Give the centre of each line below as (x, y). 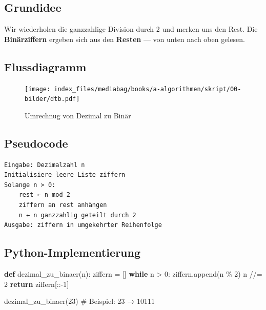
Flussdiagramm (45, 66)
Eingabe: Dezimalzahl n (45, 165)
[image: (38, 89)
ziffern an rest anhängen (63, 205)
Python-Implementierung (73, 252)
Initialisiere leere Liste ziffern (65, 175)
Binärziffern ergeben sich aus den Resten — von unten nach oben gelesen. (125, 39)
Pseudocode (36, 143)
